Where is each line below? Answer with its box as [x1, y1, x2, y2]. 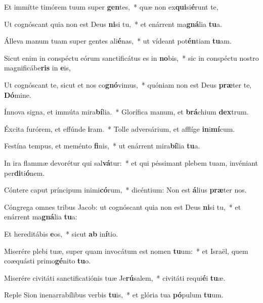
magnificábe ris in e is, [4, 62, 71, 73]
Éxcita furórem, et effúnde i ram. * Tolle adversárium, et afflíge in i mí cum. [4, 123, 235, 134]
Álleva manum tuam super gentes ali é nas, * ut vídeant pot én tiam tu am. [4, 35, 232, 46]
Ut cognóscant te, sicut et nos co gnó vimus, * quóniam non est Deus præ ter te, [4, 79, 252, 90]
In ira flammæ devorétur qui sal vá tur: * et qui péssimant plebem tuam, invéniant [4, 157, 258, 168]
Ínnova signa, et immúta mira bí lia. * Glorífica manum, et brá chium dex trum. [4, 106, 249, 117]
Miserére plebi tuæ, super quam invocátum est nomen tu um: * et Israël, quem [4, 245, 248, 256]
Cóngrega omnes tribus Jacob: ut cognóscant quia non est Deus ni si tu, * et [4, 201, 241, 212]
